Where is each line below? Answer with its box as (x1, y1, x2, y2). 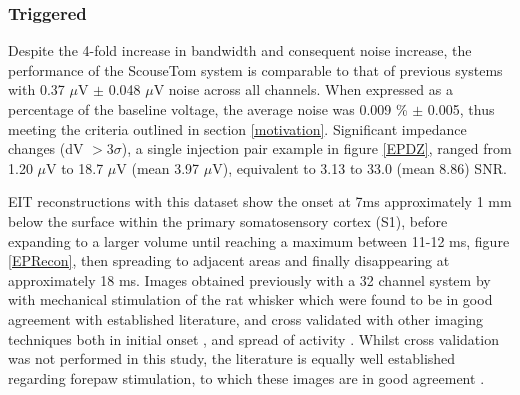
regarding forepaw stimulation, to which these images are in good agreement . (8, 367, 485, 388)
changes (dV (8, 138, 84, 159)
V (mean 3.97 (116, 157, 200, 178)
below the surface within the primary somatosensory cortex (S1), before (8, 210, 448, 231)
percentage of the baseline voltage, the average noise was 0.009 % (8, 99, 408, 119)
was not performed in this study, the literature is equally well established (8, 348, 456, 369)
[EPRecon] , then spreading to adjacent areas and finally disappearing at (8, 250, 450, 271)
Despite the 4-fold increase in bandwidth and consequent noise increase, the (8, 40, 472, 61)
